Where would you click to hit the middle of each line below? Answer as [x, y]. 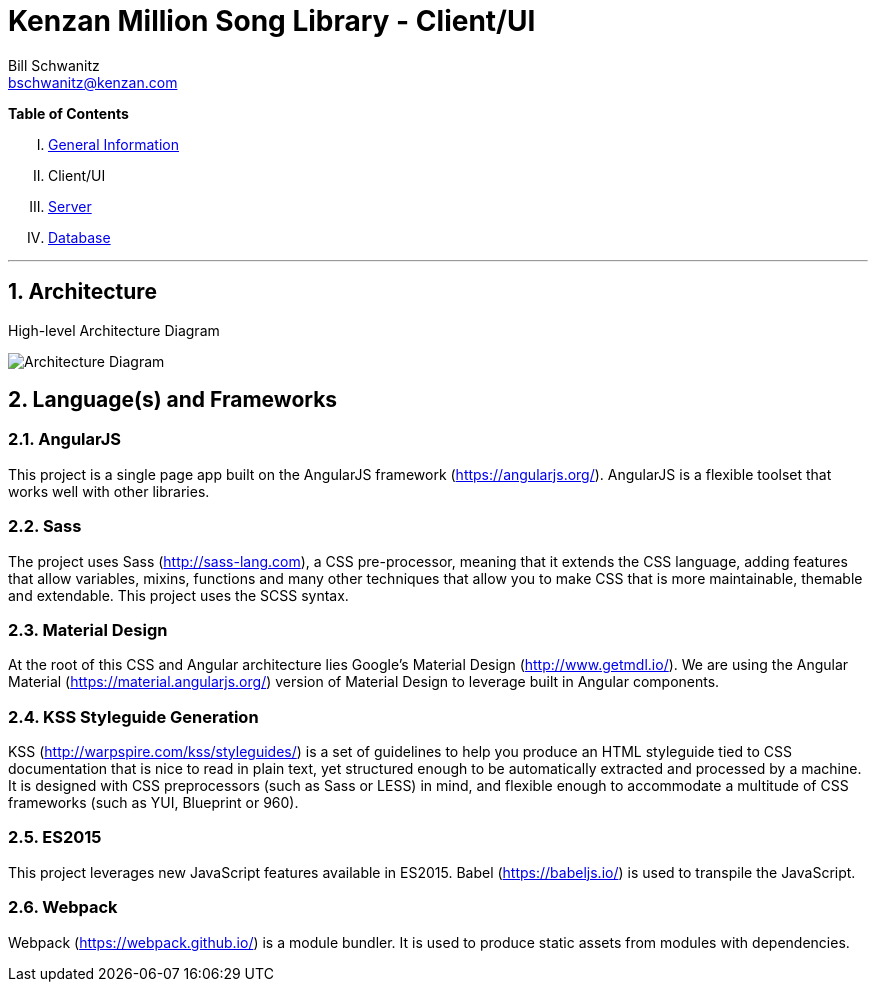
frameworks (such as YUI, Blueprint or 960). [153, 803]
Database [79, 237]
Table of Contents [68, 113]
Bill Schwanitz [54, 65]
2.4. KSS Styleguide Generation [133, 716]
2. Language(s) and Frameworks [173, 400]
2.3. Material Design [88, 629]
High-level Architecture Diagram [114, 330]
